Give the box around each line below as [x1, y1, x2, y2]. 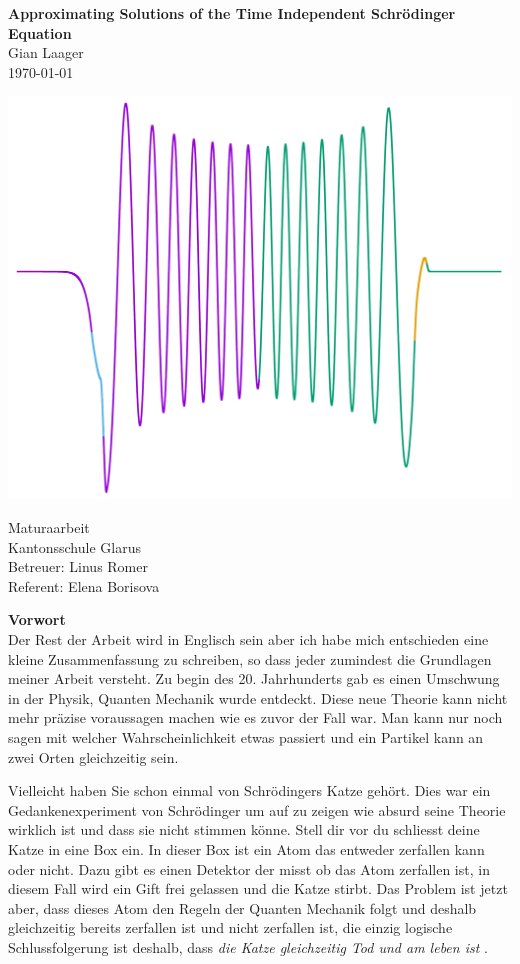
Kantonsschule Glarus [8, 536, 141, 557]
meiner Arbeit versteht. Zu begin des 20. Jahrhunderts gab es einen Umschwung [8, 668, 500, 689]
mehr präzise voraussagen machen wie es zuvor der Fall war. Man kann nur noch [8, 707, 503, 728]
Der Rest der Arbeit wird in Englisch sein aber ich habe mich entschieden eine [8, 629, 489, 650]
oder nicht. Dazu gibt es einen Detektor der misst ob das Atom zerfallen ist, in [8, 858, 490, 879]
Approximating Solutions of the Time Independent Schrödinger [8, 3, 456, 23]
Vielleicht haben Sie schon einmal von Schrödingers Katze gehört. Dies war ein [8, 780, 491, 801]
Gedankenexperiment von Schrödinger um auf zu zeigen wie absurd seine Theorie [8, 799, 506, 820]
